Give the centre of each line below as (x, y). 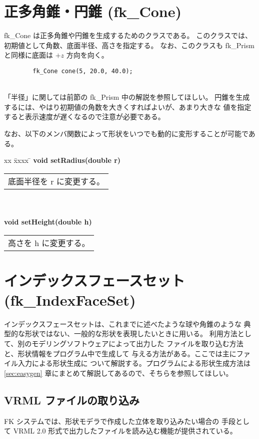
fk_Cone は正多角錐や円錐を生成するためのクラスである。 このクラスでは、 (128, 35)
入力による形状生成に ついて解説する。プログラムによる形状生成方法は (134, 363)
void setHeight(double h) (48, 221)
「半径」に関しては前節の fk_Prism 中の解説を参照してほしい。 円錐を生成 (127, 97)
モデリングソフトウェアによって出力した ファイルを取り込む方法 (137, 343)
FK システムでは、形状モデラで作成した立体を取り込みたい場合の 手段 (120, 421)
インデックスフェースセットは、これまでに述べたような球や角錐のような (123, 323)
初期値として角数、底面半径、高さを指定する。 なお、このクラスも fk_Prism (129, 45)
